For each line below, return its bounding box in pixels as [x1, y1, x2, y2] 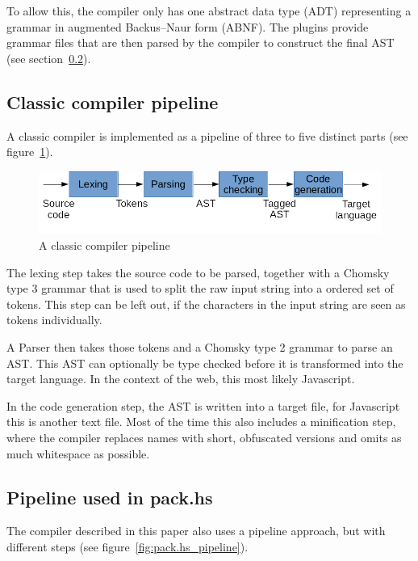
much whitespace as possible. [6, 445, 150, 462]
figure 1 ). [6, 143, 53, 160]
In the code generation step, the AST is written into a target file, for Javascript [6, 397, 400, 414]
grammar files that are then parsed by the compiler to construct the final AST [6, 34, 395, 51]
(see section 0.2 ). [6, 49, 91, 66]
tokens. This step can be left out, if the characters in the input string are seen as [6, 295, 406, 312]
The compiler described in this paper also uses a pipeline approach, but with [6, 522, 386, 539]
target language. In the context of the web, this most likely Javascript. [6, 370, 355, 387]
